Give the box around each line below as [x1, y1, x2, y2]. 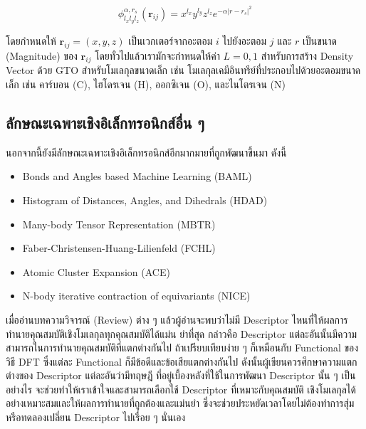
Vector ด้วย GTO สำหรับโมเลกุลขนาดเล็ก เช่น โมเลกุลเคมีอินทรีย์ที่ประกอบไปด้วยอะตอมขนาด [6, 63, 361, 78]
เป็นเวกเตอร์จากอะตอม [128, 33, 213, 48]
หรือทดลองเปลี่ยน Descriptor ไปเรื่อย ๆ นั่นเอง [6, 410, 186, 425]
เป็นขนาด [302, 33, 337, 48]
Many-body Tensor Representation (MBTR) [22, 216, 216, 231]
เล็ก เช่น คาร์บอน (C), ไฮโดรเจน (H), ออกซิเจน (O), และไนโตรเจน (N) [6, 76, 286, 91]
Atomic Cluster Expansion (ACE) [22, 264, 170, 279]
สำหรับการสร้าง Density [261, 48, 354, 63]
